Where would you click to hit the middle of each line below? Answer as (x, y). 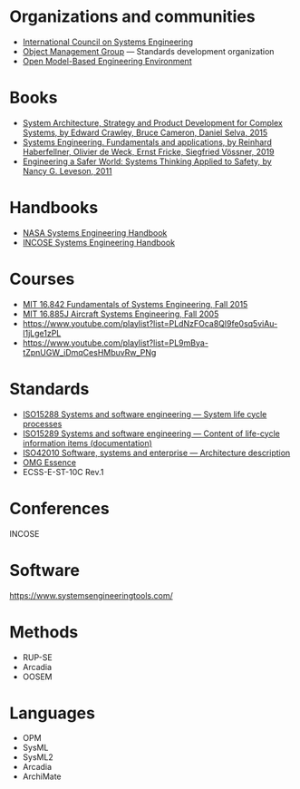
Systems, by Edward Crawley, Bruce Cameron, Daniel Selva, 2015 (145, 132)
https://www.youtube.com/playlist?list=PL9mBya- (115, 343)
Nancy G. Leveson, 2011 (67, 170)
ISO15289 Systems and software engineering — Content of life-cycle (151, 433)
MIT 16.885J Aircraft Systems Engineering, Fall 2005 (121, 314)
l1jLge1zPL (42, 333)
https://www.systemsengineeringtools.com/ (92, 595)
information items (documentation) (87, 443)
